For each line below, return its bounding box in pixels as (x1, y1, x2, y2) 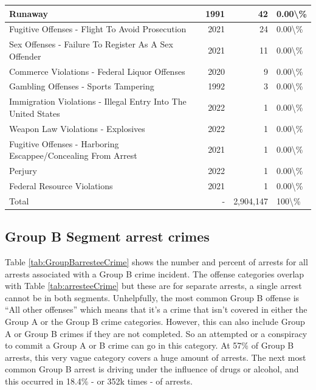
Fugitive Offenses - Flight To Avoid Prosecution (9, 23, 187, 35)
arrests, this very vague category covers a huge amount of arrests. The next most (5, 350, 306, 363)
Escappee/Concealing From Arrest (9, 149, 137, 162)
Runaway (9, 7, 48, 19)
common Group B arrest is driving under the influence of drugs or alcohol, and (5, 363, 299, 375)
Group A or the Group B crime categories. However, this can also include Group (5, 315, 305, 327)
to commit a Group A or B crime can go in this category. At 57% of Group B (5, 339, 294, 352)
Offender (9, 49, 41, 62)
